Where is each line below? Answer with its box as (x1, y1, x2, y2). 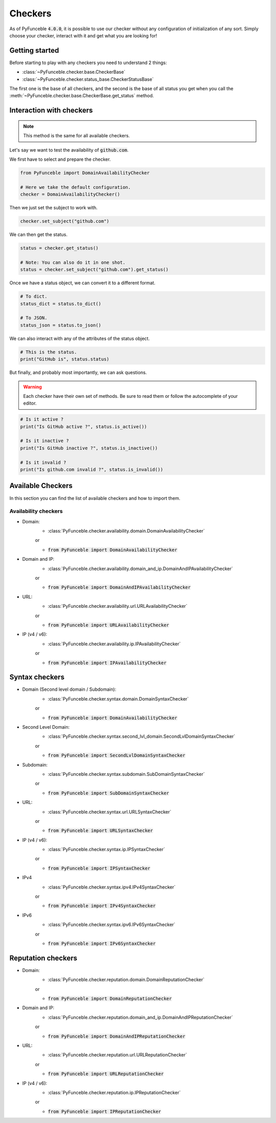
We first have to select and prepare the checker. (9, 156, 111, 162)
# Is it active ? (20, 416, 64, 422)
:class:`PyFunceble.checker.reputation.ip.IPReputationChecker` (48, 1089, 181, 1095)
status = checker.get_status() (20, 245, 99, 251)
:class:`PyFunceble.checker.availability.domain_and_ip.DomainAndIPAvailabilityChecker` (48, 565, 234, 571)
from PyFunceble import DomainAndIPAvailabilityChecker (48, 584, 191, 590)
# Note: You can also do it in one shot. (20, 259, 126, 265)
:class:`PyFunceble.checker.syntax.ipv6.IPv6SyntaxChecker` (48, 922, 176, 928)
